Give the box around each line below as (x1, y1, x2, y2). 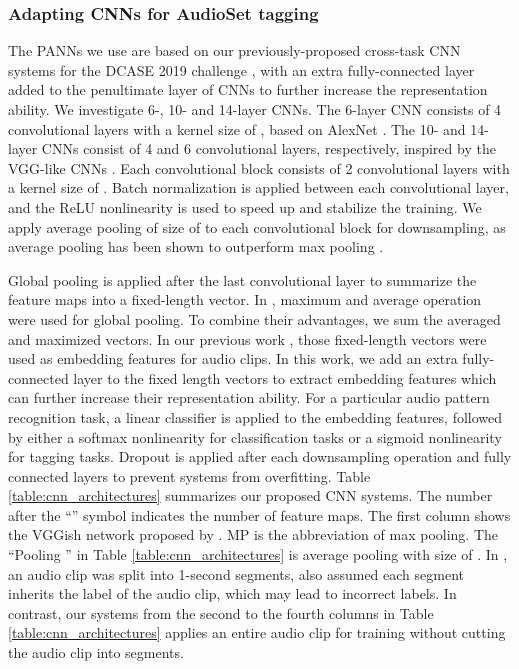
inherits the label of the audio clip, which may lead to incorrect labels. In (8, 583, 457, 604)
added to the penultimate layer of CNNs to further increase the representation (8, 79, 488, 100)
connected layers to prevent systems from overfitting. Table (8, 465, 371, 486)
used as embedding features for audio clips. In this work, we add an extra (8, 348, 458, 369)
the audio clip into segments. (8, 642, 184, 663)
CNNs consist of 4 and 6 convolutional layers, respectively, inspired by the (41, 138, 496, 159)
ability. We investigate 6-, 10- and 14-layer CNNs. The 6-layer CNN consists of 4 (8, 99, 502, 119)
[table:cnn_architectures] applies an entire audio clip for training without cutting (8, 622, 506, 643)
